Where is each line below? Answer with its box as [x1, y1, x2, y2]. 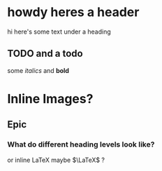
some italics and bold [7, 66, 70, 74]
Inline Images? [7, 90, 94, 107]
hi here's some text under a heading [7, 27, 111, 36]
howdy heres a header [7, 4, 140, 20]
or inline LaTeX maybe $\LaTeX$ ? [7, 156, 105, 164]
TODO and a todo [7, 48, 83, 60]
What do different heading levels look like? [7, 139, 155, 149]
